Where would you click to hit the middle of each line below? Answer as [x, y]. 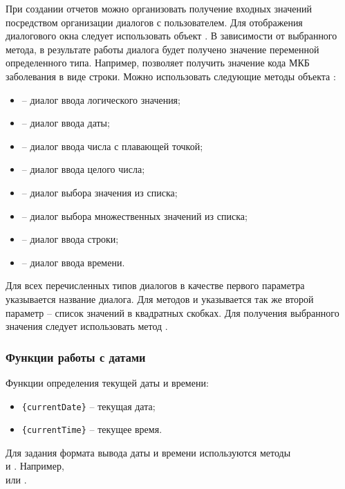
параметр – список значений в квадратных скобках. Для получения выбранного [172, 312]
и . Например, [35, 466]
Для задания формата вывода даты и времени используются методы [148, 452]
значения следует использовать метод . [87, 326]
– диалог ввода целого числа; [83, 169]
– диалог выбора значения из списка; [100, 192]
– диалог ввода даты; [66, 123]
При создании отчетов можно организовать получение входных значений [159, 8]
